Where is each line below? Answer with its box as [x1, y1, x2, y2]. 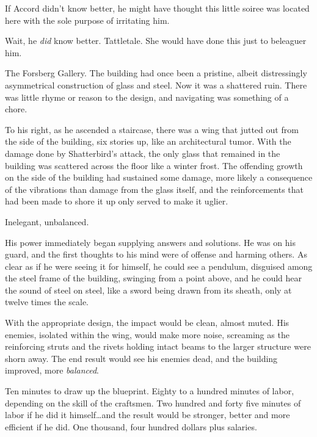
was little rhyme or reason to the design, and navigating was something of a [5, 90, 289, 103]
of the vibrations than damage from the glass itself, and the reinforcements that [5, 182, 304, 195]
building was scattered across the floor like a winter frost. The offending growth [5, 159, 303, 172]
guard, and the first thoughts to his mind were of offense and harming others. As [5, 248, 307, 261]
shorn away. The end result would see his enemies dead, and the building [5, 352, 278, 364]
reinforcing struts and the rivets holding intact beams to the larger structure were [5, 340, 311, 353]
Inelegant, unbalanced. [5, 215, 89, 228]
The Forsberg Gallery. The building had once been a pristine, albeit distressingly [5, 67, 307, 79]
